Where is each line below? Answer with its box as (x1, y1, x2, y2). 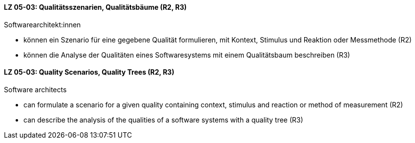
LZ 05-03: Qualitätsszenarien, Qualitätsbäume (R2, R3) (4, 3, 187, 11)
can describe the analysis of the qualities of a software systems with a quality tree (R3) (23, 115, 303, 124)
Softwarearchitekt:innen (4, 20, 81, 29)
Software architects (4, 85, 67, 94)
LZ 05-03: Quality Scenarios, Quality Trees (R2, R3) (4, 68, 174, 77)
